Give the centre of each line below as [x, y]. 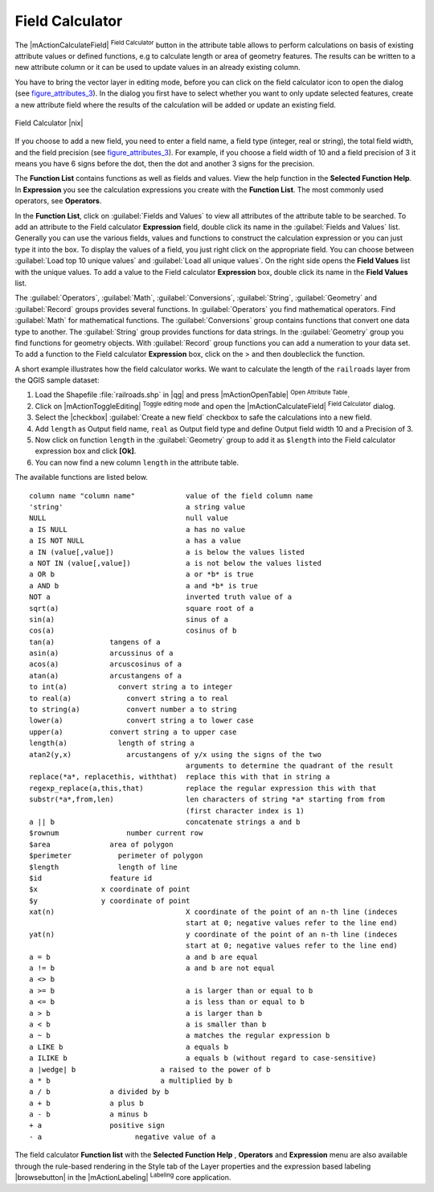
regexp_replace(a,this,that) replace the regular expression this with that [203, 788]
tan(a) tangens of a [95, 642]
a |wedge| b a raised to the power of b [150, 1069]
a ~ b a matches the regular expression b [180, 1036]
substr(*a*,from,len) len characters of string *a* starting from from [207, 799]
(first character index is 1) [245, 811]
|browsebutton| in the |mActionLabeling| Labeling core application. [123, 1177]
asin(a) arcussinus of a [101, 653]
